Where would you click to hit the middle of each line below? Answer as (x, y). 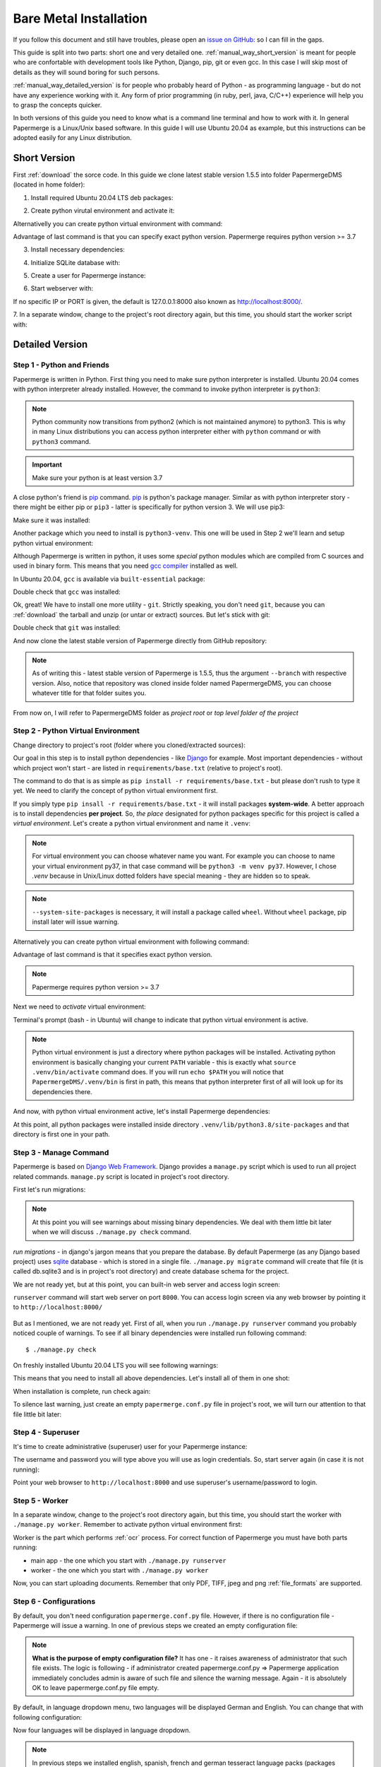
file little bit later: (37, 1414)
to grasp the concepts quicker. (58, 105)
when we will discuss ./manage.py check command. (112, 1232)
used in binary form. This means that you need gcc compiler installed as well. (126, 566)
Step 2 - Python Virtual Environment (77, 731)
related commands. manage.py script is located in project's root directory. (121, 1176)
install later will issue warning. (75, 922)
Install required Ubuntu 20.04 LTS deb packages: (102, 197)
